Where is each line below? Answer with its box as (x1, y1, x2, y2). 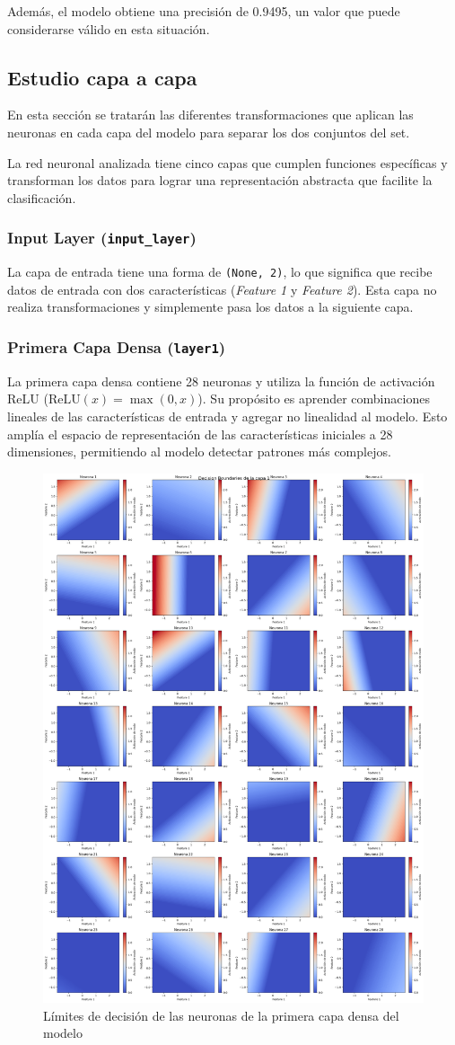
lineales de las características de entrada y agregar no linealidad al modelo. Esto (7, 406, 448, 425)
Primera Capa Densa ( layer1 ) (7, 335, 226, 358)
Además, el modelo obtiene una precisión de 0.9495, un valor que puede (7, 2, 400, 20)
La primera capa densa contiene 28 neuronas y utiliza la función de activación (7, 371, 435, 390)
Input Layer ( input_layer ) (7, 226, 197, 249)
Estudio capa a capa (7, 63, 197, 91)
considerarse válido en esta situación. (7, 19, 210, 38)
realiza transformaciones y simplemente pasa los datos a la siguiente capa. (7, 297, 414, 316)
